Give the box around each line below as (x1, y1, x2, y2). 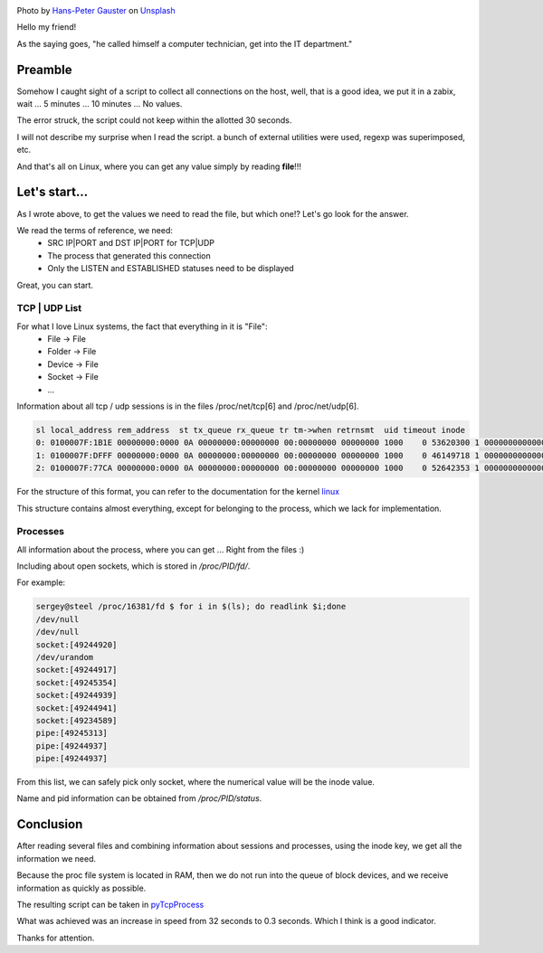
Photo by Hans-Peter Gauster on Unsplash (16, 5, 176, 15)
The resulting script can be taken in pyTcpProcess (16, 899, 205, 910)
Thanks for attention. (16, 932, 95, 943)
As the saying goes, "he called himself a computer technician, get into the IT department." (16, 38, 353, 49)
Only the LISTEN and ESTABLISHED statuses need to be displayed (47, 263, 294, 274)
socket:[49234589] (35, 715, 118, 725)
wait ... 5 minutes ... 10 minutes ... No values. (16, 99, 183, 109)
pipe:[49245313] (35, 728, 109, 739)
